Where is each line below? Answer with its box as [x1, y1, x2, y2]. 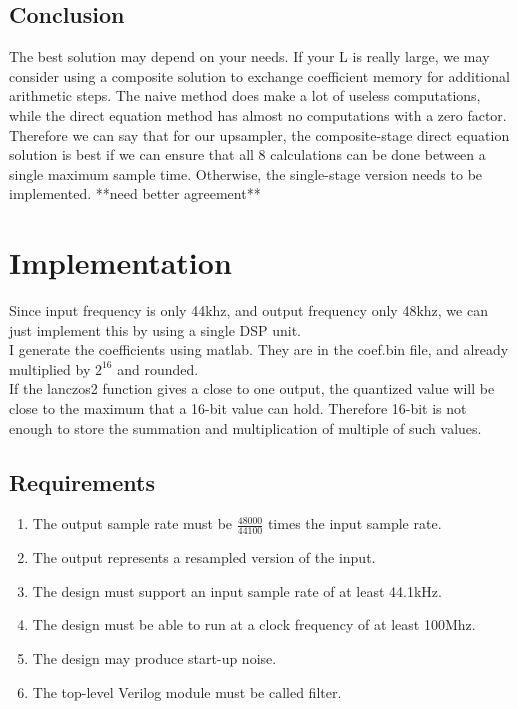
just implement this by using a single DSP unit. [9, 319, 301, 340]
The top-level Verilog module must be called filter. [32, 681, 342, 702]
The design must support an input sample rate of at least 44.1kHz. [32, 580, 442, 601]
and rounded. [117, 358, 199, 379]
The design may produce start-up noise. [32, 648, 277, 669]
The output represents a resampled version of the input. [32, 547, 376, 568]
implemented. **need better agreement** [9, 183, 261, 204]
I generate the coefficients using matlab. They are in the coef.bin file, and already [9, 339, 509, 360]
